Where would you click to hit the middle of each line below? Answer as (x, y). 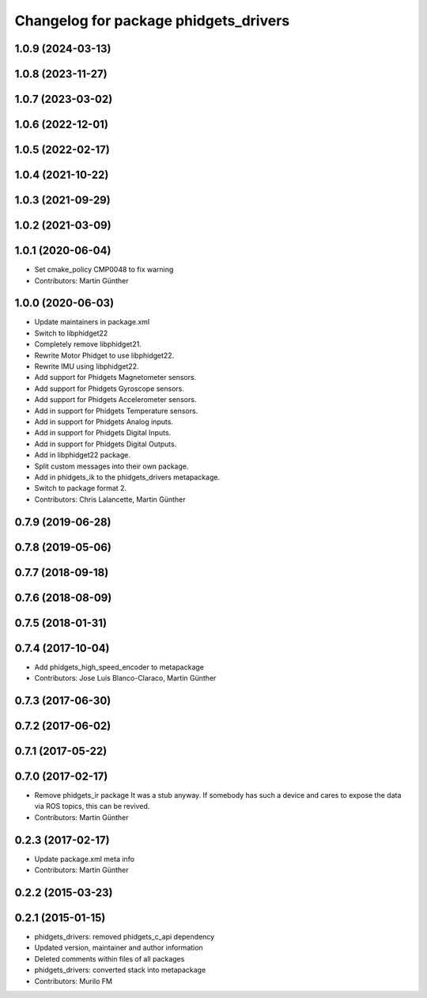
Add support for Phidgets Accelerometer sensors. (115, 400)
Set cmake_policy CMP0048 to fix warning (104, 270)
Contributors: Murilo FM (73, 981)
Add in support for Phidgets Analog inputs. (104, 422)
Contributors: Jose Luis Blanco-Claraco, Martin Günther (125, 678)
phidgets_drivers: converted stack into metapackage (120, 970)
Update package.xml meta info (84, 859)
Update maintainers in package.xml (92, 322)
